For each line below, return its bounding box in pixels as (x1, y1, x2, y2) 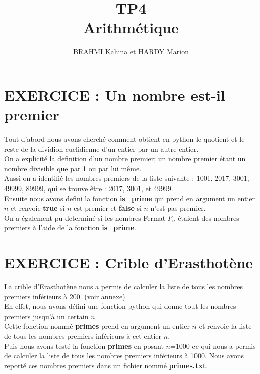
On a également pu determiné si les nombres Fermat (4, 212, 166, 223)
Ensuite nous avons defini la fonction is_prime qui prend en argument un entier (4, 193, 255, 203)
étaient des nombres (178, 212, 239, 223)
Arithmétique (83, 17, 179, 38)
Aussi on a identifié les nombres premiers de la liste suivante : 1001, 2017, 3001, (4, 173, 249, 183)
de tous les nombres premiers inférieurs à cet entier (4, 331, 162, 341)
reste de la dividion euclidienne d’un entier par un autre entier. (4, 143, 199, 154)
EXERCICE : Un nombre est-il (4, 84, 225, 105)
